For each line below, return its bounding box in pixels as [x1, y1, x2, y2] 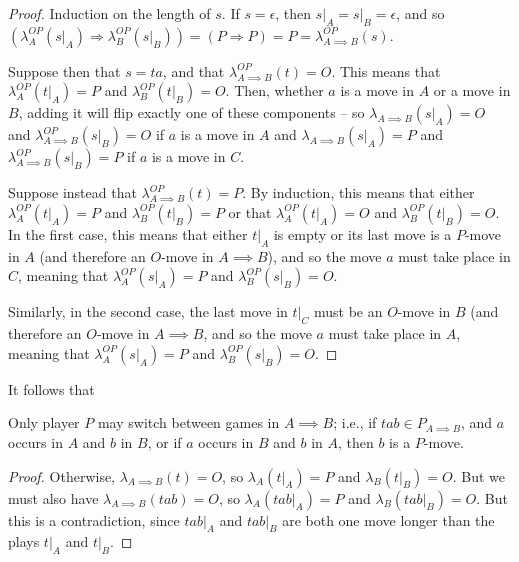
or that [228, 201, 272, 222]
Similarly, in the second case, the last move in [8, 301, 288, 322]
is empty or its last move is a [273, 223, 452, 244]
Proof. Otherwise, [8, 465, 116, 486]
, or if [147, 431, 182, 452]
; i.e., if [333, 412, 377, 433]
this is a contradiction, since [8, 509, 180, 530]
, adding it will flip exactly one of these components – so [18, 102, 365, 123]
